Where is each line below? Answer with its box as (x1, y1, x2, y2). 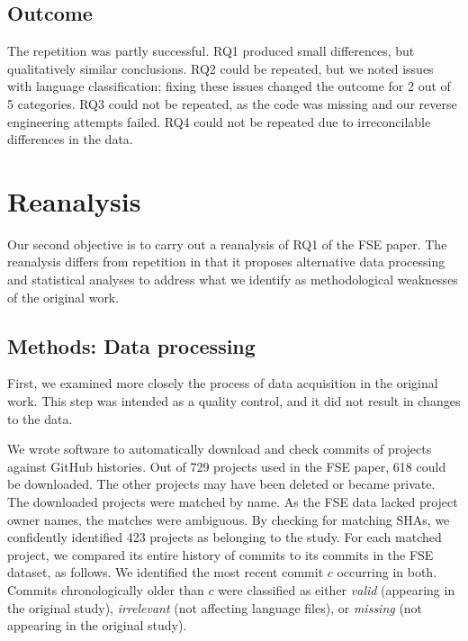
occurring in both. (337, 563, 437, 582)
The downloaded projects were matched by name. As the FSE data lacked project (7, 492, 458, 511)
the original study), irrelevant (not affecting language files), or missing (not (7, 598, 423, 617)
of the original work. (7, 287, 120, 306)
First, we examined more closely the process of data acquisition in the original (7, 374, 438, 393)
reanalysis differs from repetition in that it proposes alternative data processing (7, 252, 445, 271)
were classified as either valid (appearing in (218, 581, 455, 599)
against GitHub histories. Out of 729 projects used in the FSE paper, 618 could (7, 456, 446, 475)
